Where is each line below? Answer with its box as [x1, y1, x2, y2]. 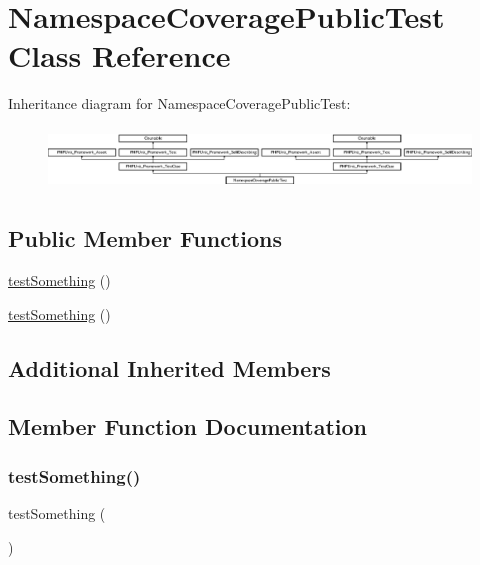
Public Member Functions [8, 223, 282, 254]
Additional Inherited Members [8, 352, 331, 383]
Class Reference [8, 35, 231, 76]
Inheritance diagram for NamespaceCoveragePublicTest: [8, 93, 351, 114]
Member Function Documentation [8, 411, 368, 442]
